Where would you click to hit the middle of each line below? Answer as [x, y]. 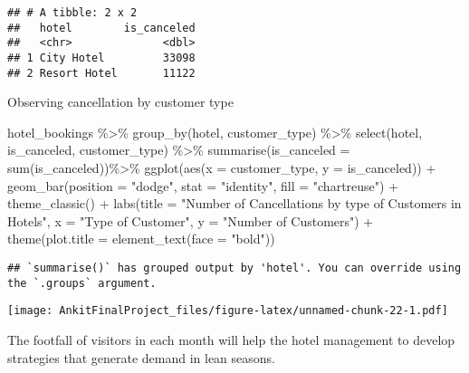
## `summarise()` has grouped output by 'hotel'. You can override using [234, 268]
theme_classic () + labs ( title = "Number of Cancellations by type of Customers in [234, 203]
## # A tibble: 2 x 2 [72, 13]
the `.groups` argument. [82, 283]
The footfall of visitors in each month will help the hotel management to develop [231, 340]
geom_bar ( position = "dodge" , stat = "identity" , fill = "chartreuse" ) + [203, 185]
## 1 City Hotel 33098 [101, 57]
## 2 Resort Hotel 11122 [101, 73]
